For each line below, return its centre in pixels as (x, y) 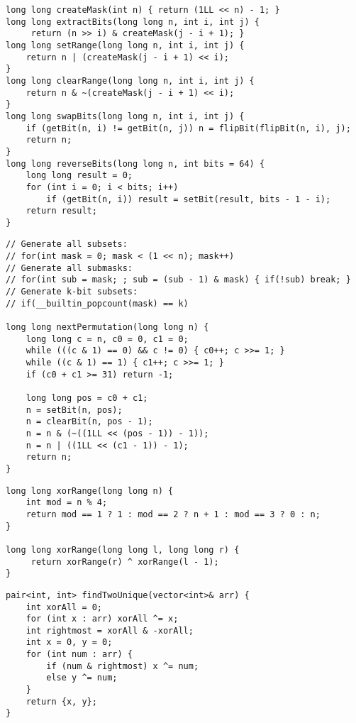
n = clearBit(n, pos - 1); (89, 422)
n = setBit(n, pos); (74, 410)
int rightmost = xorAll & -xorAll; (110, 630)
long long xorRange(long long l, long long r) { (123, 550)
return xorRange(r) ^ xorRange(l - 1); (125, 562)
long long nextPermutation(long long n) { (107, 327)
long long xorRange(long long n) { (90, 491)
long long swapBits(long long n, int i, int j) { (125, 116)
